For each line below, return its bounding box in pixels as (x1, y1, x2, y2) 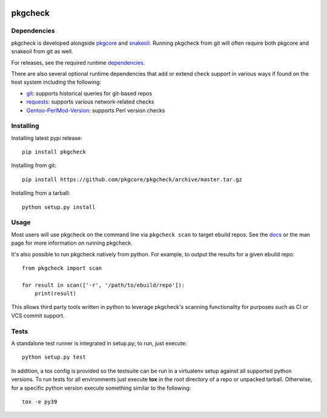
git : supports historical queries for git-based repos (26, 90, 153, 97)
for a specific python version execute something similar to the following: (11, 384, 191, 391)
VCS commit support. (11, 312, 65, 319)
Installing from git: (11, 162, 57, 169)
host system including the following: (11, 79, 101, 86)
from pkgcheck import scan (22, 264, 102, 271)
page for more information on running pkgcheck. (11, 239, 133, 247)
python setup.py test (22, 354, 86, 360)
